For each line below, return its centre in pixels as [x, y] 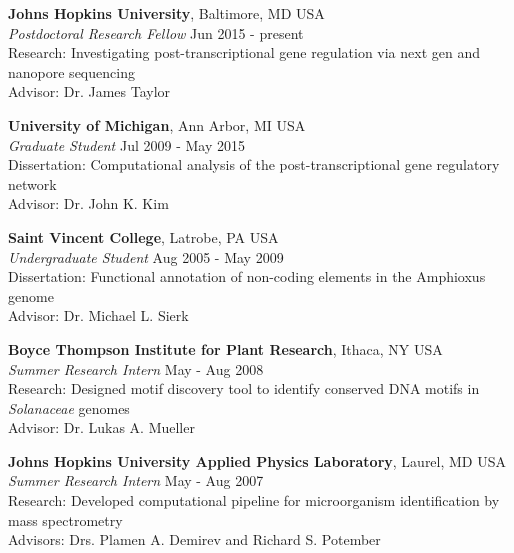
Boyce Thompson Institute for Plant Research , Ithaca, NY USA [225, 348]
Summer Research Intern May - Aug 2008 [136, 368]
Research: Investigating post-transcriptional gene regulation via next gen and [244, 52]
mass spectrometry [65, 519]
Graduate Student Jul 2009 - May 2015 [126, 144]
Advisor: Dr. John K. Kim [88, 203]
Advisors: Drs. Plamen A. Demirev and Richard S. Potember [194, 539]
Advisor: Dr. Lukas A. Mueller [101, 427]
